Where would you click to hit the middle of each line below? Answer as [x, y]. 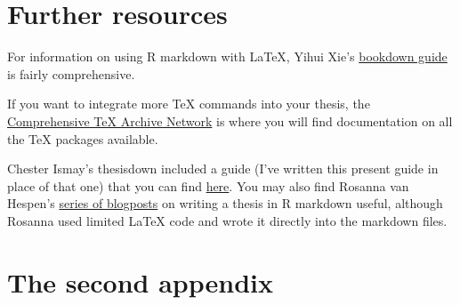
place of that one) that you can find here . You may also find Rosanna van [208, 185]
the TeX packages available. [83, 138]
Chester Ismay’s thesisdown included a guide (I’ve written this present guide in [223, 169]
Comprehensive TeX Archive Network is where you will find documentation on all [230, 120]
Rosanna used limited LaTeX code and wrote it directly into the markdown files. [227, 220]
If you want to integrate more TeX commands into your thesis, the [189, 104]
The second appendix [140, 281]
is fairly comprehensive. [71, 73]
